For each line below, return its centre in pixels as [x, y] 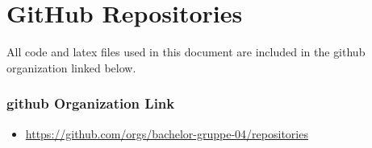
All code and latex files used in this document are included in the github [186, 52]
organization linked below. [71, 67]
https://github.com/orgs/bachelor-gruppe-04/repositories [167, 133]
